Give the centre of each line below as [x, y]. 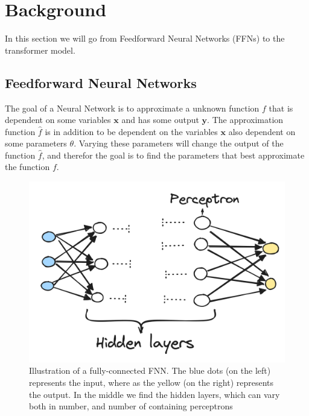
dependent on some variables [58, 120]
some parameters [36, 143]
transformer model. [40, 50]
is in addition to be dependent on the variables [131, 131]
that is [281, 108]
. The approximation [245, 120]
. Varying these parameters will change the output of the [179, 143]
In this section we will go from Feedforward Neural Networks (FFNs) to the [145, 38]
